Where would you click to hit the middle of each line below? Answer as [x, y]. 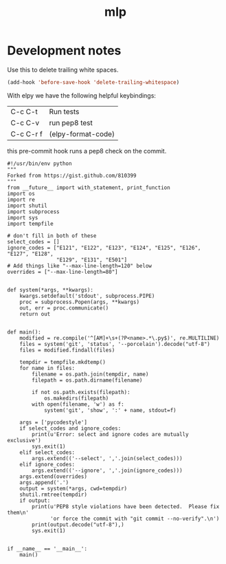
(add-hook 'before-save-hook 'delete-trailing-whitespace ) [93, 82]
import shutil [27, 206]
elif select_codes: [47, 452]
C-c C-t [24, 111]
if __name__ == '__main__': [47, 549]
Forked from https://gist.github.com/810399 [72, 175]
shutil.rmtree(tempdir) [54, 495]
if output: [35, 500]
